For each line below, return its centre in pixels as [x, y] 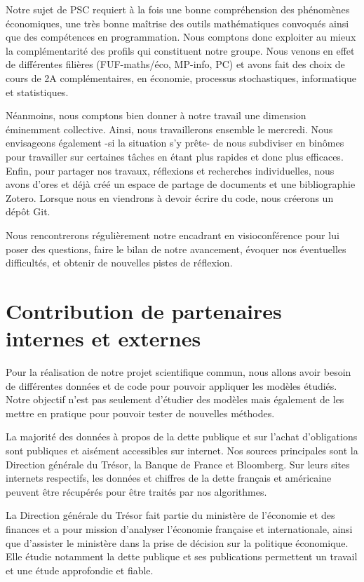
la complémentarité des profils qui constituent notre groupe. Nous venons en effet [180, 50]
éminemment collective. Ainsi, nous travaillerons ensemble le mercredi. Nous [169, 129]
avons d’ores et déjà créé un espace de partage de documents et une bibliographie [181, 184]
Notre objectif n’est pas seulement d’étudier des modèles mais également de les [175, 399]
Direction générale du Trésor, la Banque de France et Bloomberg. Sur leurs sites [178, 464]
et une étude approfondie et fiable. [80, 570]
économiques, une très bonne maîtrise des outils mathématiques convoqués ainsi [177, 23]
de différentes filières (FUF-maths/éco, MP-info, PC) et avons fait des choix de [175, 64]
